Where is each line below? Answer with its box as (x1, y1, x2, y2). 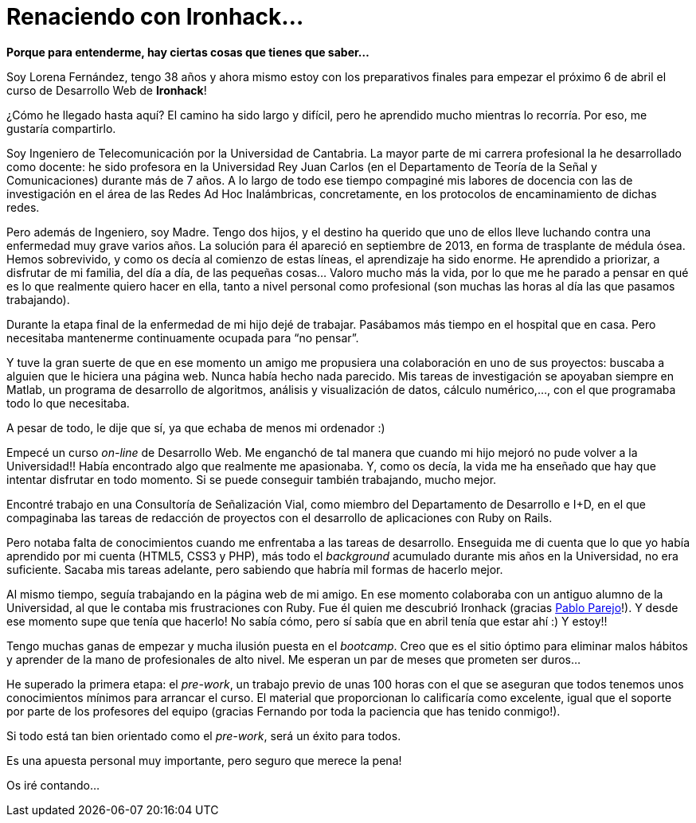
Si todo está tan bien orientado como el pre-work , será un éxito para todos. (6, 728, 401, 743)
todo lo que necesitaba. (6, 396, 130, 410)
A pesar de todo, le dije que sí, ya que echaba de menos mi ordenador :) (6, 420, 385, 435)
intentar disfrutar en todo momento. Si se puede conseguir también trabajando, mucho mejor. (6, 472, 497, 486)
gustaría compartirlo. (6, 121, 116, 135)
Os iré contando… (6, 778, 100, 792)
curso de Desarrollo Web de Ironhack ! (6, 83, 207, 97)
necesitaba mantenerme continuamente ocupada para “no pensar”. (6, 330, 359, 345)
